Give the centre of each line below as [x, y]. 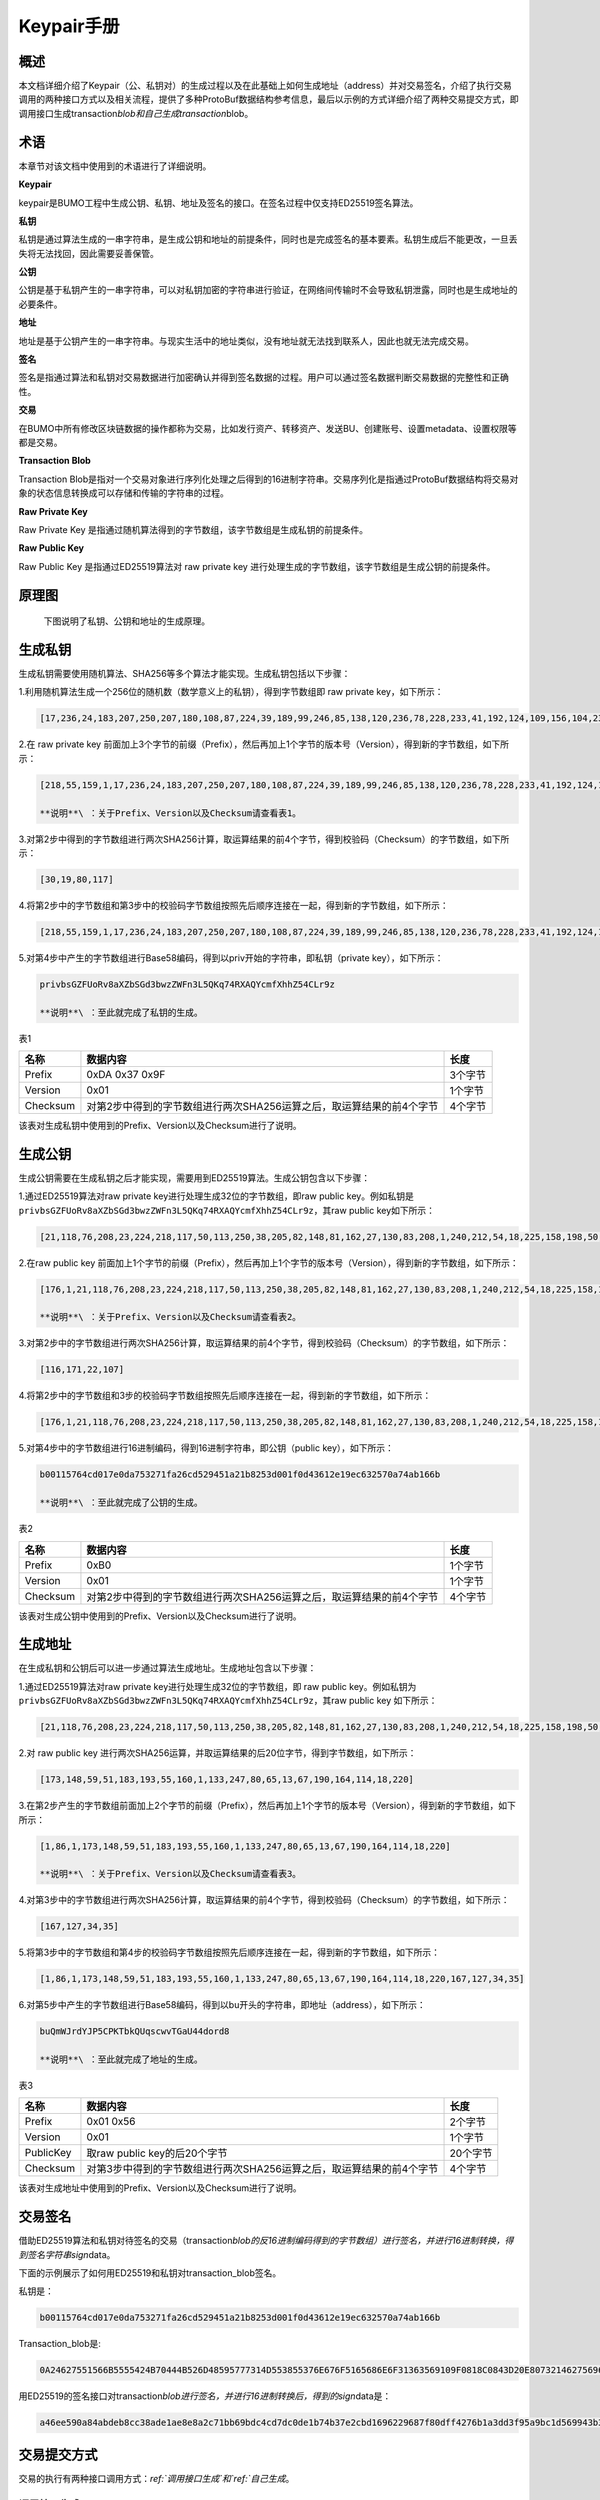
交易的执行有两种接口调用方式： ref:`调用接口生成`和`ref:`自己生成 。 [156, 2478]
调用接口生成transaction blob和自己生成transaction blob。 [136, 113]
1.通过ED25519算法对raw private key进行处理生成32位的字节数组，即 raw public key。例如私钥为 [217, 1686]
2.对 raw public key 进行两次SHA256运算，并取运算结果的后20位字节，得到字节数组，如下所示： [217, 1753]
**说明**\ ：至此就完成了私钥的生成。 [121, 1012]
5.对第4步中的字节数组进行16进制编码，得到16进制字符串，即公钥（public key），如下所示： [206, 1448]
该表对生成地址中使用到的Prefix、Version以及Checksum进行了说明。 [160, 2188]
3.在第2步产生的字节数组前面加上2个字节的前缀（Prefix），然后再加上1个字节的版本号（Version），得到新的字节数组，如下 [267, 1806]
